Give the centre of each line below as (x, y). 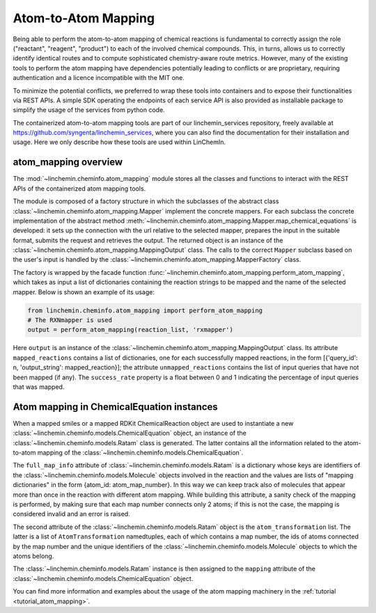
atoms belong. (33, 556)
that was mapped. (39, 387)
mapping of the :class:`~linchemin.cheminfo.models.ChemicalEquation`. (140, 453)
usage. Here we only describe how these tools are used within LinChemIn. (119, 142)
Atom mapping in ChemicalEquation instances (116, 407)
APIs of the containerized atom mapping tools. (79, 189)
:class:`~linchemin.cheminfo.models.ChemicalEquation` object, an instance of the (130, 433)
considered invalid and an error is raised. (71, 514)
